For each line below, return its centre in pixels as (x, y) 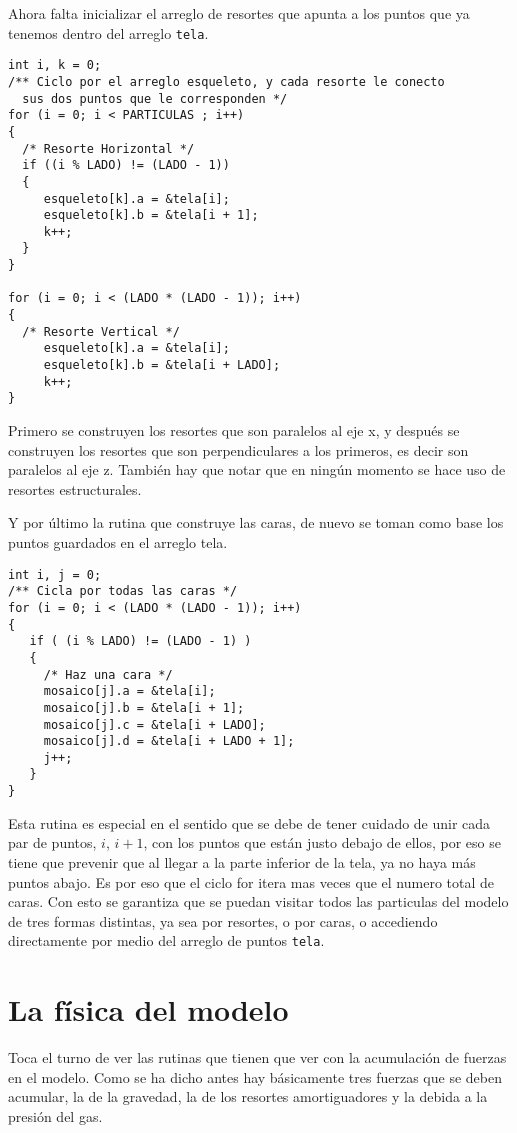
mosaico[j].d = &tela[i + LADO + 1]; (169, 741)
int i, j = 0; (55, 574)
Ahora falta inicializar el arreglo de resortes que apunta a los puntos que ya (239, 13)
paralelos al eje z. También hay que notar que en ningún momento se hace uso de (257, 469)
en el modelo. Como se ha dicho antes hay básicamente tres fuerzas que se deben (255, 1076)
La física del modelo (148, 1009)
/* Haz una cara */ (108, 674)
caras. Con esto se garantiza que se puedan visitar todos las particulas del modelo (258, 901)
